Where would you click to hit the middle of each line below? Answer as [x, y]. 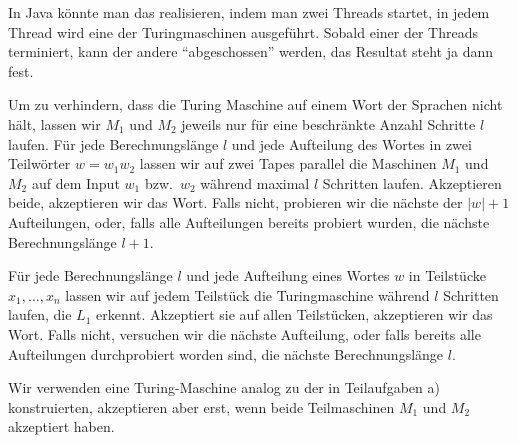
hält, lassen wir [54, 123]
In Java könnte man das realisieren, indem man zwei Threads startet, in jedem [249, 12]
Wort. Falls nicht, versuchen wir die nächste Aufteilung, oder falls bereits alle [244, 333]
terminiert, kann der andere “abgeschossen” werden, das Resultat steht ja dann [250, 51]
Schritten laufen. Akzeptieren [412, 182]
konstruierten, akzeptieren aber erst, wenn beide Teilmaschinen [201, 406]
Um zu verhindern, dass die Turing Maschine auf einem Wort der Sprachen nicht [255, 104]
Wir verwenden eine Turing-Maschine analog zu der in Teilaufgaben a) [224, 387]
